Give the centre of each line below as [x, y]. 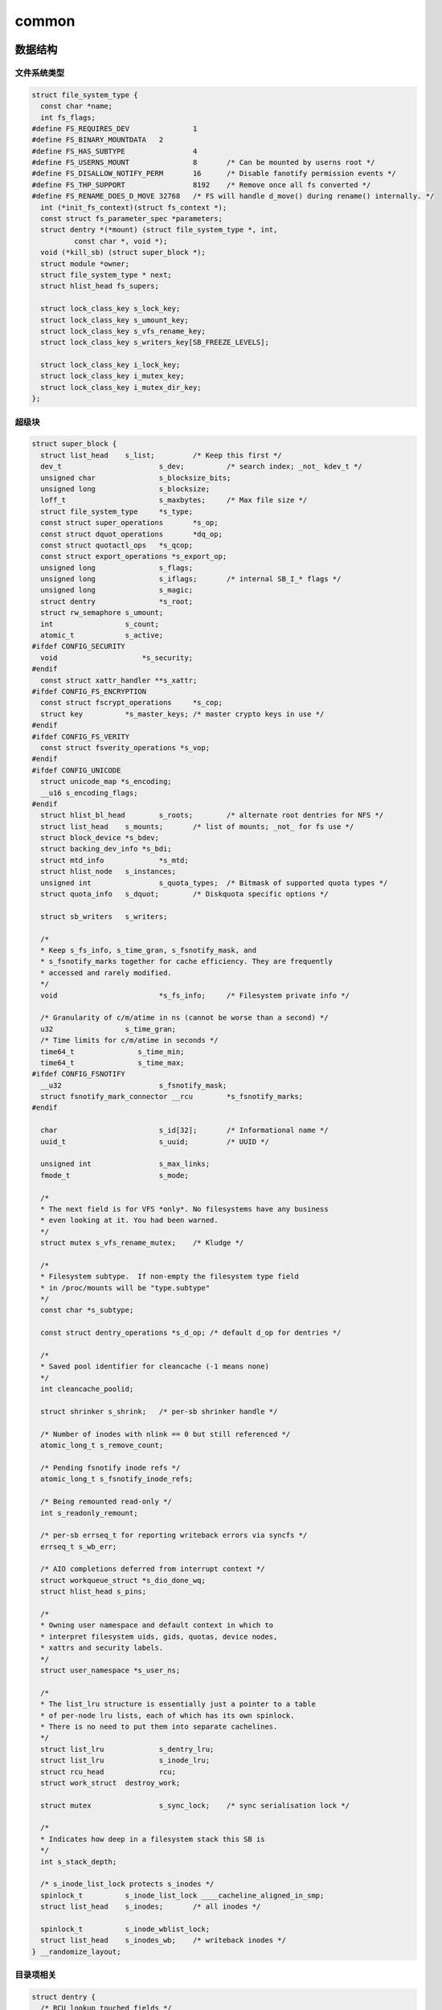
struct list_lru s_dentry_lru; [127, 1749]
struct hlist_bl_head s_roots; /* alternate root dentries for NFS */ [212, 815]
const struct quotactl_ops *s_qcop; [117, 545]
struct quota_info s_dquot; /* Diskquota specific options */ [184, 894]
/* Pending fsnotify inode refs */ [110, 1468]
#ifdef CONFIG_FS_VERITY [81, 736]
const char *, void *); [121, 241]
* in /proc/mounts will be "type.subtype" [125, 1288]
